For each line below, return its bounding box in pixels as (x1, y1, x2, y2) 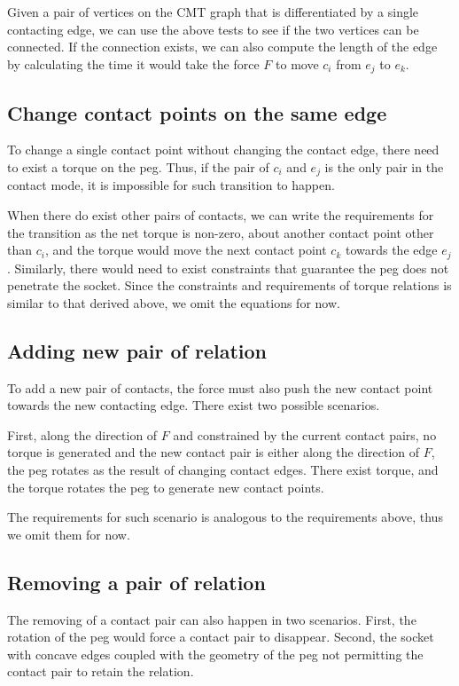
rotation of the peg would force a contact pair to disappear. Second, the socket (7, 627, 434, 646)
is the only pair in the (324, 158, 444, 177)
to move (276, 54, 319, 73)
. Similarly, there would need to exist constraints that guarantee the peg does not (7, 258, 449, 277)
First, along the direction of (7, 425, 158, 444)
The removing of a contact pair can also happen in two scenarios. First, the (7, 610, 416, 628)
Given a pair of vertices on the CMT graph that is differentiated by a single (7, 3, 419, 20)
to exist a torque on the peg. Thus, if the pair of (7, 158, 269, 177)
